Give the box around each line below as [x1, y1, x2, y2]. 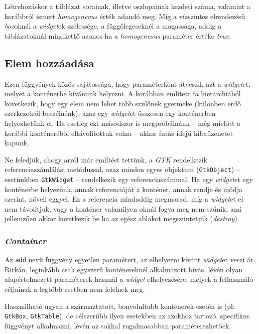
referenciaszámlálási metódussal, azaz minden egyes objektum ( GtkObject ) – [5, 164, 240, 175]
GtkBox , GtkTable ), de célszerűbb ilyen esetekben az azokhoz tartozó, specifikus [5, 310, 250, 321]
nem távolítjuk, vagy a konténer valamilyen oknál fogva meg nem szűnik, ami [5, 203, 242, 214]
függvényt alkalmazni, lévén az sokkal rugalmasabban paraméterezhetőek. [5, 320, 231, 330]
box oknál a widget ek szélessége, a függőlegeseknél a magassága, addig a [5, 21, 222, 31]
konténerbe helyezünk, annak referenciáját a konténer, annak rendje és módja [5, 184, 242, 194]
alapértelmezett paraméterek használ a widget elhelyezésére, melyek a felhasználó [5, 274, 253, 284]
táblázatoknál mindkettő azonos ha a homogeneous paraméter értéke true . [5, 30, 231, 41]
